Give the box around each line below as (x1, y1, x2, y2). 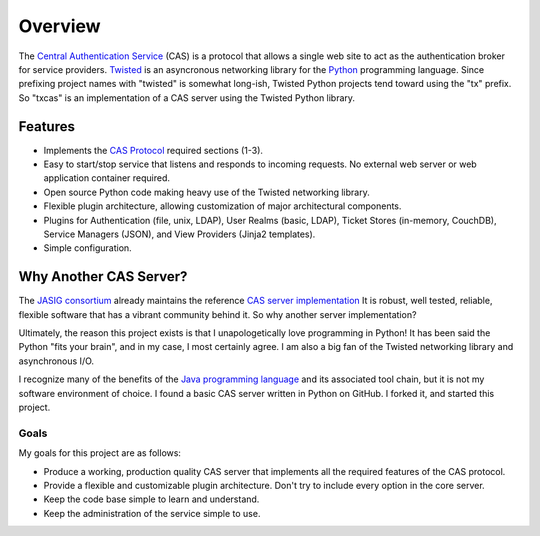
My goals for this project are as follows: (18, 447, 182, 459)
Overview (18, 15, 101, 37)
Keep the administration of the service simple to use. (43, 507, 261, 519)
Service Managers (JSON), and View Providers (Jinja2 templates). (43, 228, 316, 240)
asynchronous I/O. (18, 355, 95, 367)
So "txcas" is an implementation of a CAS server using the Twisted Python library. (18, 91, 355, 104)
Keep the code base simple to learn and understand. (43, 493, 260, 505)
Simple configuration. (43, 242, 132, 254)
